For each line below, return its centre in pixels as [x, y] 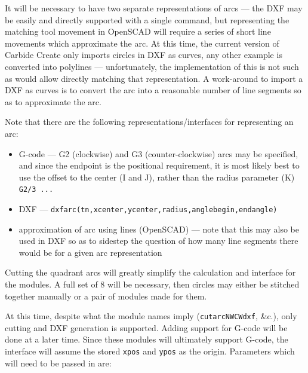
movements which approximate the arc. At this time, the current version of [142, 43]
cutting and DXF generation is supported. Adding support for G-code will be [146, 327]
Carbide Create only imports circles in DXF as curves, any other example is [144, 55]
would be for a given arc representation [90, 252]
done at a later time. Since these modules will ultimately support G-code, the [147, 339]
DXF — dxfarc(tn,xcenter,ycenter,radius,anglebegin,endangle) [148, 208]
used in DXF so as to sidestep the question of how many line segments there [158, 241]
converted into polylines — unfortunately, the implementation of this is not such [152, 66]
